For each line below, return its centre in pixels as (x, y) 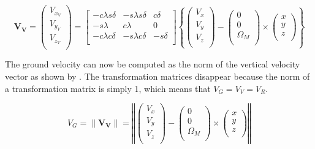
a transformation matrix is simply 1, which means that (108, 88)
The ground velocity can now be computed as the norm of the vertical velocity (153, 64)
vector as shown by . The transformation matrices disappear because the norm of (157, 76)
